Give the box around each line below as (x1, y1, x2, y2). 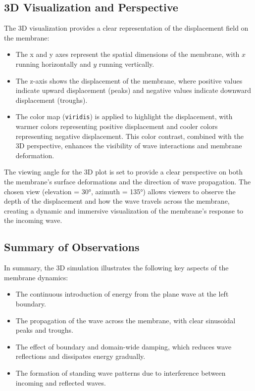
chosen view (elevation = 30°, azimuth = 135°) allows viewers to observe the (4, 186, 236, 196)
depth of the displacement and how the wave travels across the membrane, (4, 196, 230, 206)
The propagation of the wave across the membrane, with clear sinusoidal (15, 315, 236, 325)
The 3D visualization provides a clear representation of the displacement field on (4, 23, 249, 33)
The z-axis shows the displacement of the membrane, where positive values (15, 75, 243, 86)
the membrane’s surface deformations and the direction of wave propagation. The (4, 176, 251, 186)
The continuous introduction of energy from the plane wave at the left (15, 289, 229, 299)
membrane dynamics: (4, 272, 68, 282)
